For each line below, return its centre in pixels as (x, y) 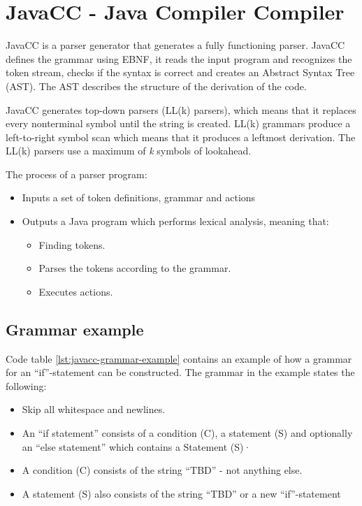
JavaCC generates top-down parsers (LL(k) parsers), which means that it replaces (181, 109)
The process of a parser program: (77, 174)
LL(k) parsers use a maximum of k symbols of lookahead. (129, 151)
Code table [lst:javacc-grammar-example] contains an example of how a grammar (179, 358)
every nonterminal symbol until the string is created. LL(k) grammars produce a (178, 123)
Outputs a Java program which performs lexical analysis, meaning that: (175, 221)
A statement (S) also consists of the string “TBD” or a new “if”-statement (181, 493)
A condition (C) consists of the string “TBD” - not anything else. (162, 470)
